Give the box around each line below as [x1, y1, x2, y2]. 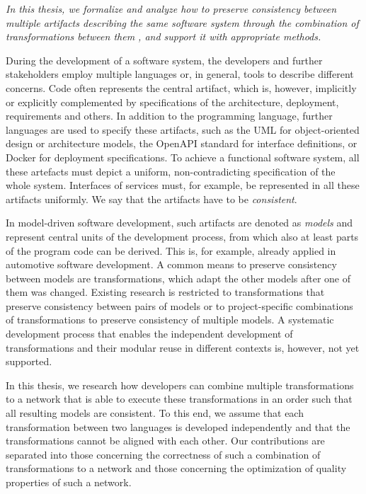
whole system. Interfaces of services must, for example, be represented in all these [6, 178, 360, 193]
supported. [6, 354, 52, 369]
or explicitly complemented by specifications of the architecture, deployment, [6, 94, 339, 109]
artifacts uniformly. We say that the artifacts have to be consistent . [6, 191, 297, 206]
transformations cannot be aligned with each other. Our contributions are [6, 433, 325, 448]
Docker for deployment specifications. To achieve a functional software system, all [6, 149, 360, 164]
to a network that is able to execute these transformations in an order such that [6, 391, 353, 406]
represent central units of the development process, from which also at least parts [6, 229, 359, 243]
